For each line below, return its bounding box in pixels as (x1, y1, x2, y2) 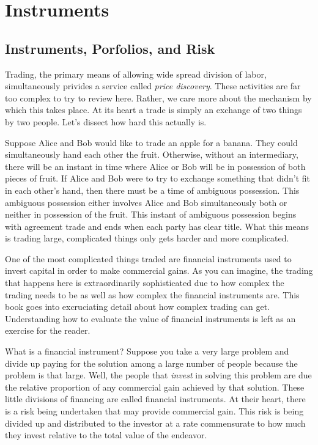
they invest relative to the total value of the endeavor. (5, 428, 207, 441)
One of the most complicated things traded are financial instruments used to (5, 252, 292, 265)
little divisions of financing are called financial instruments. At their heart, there (5, 392, 306, 405)
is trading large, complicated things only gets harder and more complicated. (5, 232, 289, 245)
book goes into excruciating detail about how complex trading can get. (5, 300, 270, 313)
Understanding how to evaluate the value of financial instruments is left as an (5, 312, 296, 325)
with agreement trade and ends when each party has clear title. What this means (5, 219, 309, 232)
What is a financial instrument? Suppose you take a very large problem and (5, 345, 289, 358)
